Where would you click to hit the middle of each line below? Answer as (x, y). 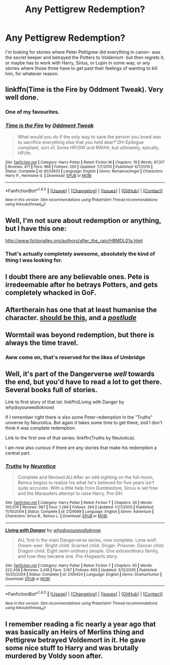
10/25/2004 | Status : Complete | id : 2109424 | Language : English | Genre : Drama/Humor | (83, 575)
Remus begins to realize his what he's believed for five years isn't (86, 483)
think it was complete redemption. (41, 428)
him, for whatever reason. (32, 73)
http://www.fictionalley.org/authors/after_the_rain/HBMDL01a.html (74, 241)
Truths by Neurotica (30, 466)
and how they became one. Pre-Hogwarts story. (68, 556)
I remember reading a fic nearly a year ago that (80, 624)
